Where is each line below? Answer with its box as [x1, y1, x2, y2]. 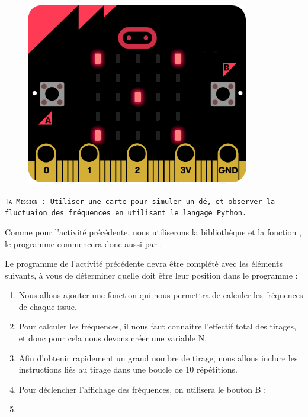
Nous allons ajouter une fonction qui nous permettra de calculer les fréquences [18, 289, 303, 301]
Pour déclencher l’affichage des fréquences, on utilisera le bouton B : [18, 383, 267, 395]
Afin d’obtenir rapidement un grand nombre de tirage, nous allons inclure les [18, 351, 298, 364]
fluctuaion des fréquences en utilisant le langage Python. [5, 209, 247, 218]
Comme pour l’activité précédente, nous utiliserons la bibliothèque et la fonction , [5, 225, 301, 238]
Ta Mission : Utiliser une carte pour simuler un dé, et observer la [5, 197, 275, 206]
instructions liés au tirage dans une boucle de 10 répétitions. [18, 363, 238, 376]
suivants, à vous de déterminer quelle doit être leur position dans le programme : [5, 269, 298, 281]
